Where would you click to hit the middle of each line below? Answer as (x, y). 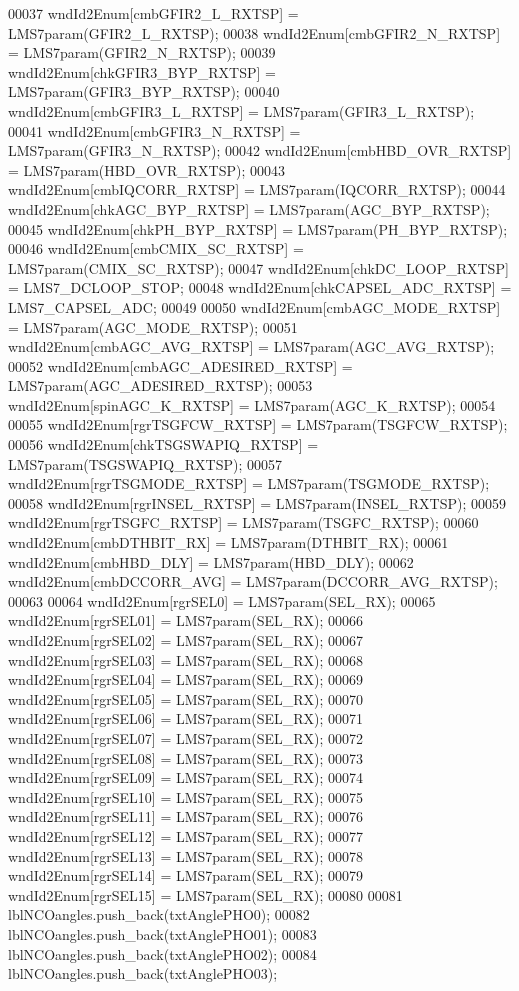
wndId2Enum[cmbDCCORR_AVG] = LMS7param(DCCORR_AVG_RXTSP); (253, 581)
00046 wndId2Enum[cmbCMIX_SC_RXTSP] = (156, 248)
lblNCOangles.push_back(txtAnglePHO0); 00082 (159, 914)
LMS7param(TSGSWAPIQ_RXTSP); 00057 (145, 463)
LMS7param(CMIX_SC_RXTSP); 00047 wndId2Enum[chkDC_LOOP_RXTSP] (258, 267)
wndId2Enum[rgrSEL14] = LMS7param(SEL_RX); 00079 (186, 875)
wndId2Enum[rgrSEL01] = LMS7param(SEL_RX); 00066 (186, 620)
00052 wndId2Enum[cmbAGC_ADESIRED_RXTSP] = (180, 365)
